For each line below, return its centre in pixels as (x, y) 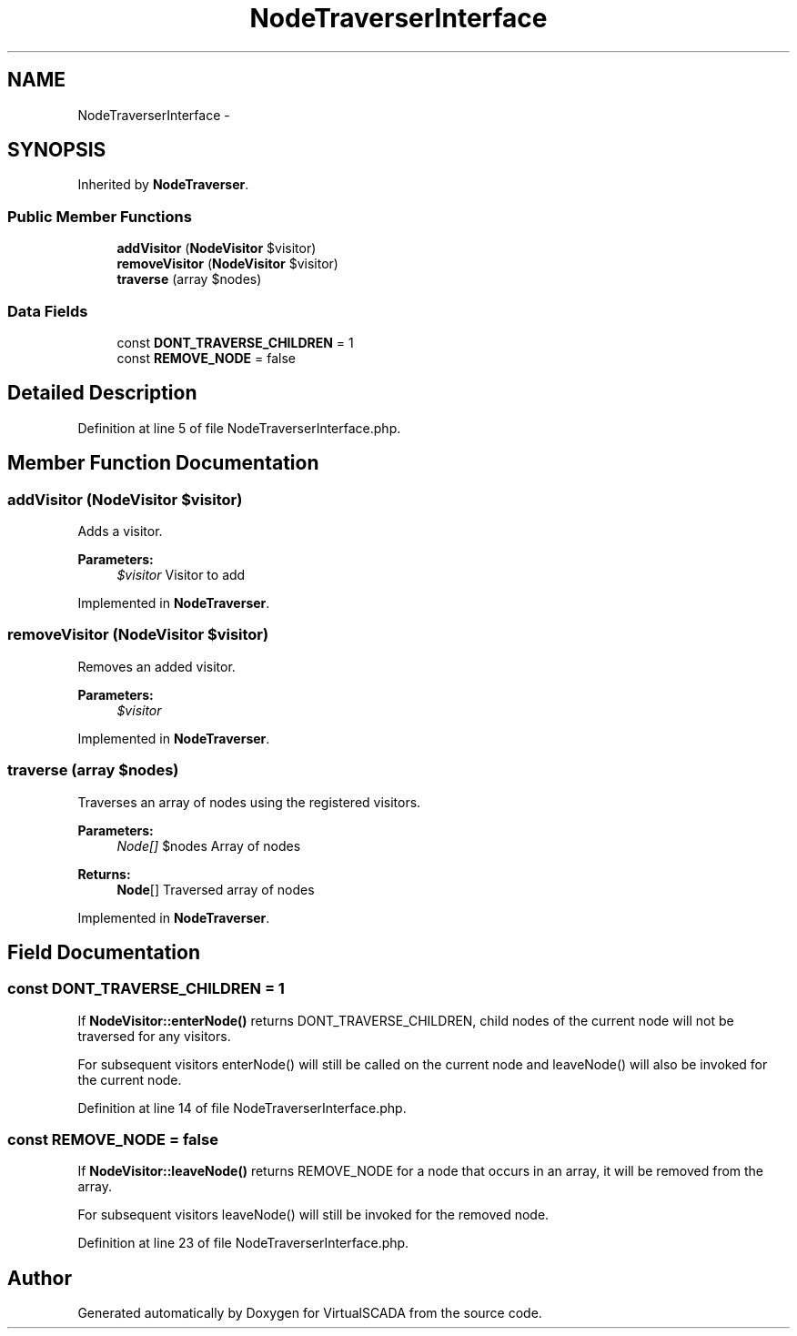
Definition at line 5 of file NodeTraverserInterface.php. (239, 428)
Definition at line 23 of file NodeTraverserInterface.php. (243, 1243)
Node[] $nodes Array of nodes (209, 845)
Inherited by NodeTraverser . (163, 185)
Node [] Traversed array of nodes (216, 889)
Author (40, 1278)
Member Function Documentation (163, 463)
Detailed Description (102, 393)
